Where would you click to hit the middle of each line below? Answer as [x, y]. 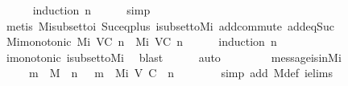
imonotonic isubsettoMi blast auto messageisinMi [174, 57]
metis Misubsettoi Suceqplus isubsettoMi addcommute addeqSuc [170, 25]
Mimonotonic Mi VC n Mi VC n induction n [141, 41]
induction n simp [91, 10]
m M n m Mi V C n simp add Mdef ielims [181, 73]
